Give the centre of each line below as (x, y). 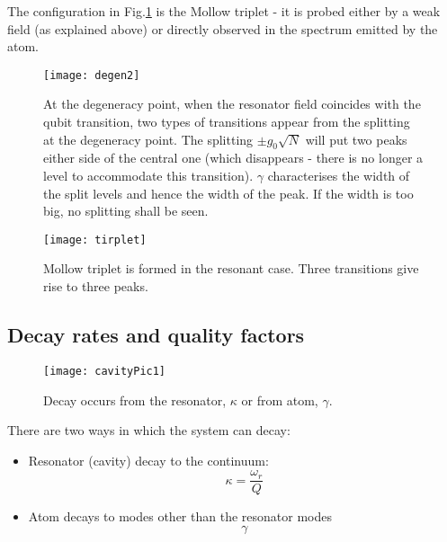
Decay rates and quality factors (156, 335)
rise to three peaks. (96, 286)
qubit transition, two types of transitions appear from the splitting (227, 122)
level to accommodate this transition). (148, 176)
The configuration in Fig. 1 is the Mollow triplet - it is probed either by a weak (224, 11)
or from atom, (280, 400)
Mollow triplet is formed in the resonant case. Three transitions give (231, 268)
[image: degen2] (92, 75)
